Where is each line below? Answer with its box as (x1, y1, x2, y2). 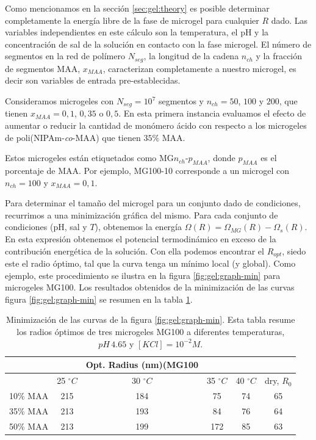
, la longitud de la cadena (143, 49, 239, 62)
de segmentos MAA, (5, 62, 81, 74)
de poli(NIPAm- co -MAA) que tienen (5, 131, 141, 143)
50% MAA (9, 419, 49, 432)
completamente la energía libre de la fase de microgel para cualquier (5, 13, 259, 26)
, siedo (282, 244, 306, 257)
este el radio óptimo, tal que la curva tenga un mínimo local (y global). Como (5, 257, 296, 270)
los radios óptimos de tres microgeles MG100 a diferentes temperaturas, (16, 325, 285, 338)
